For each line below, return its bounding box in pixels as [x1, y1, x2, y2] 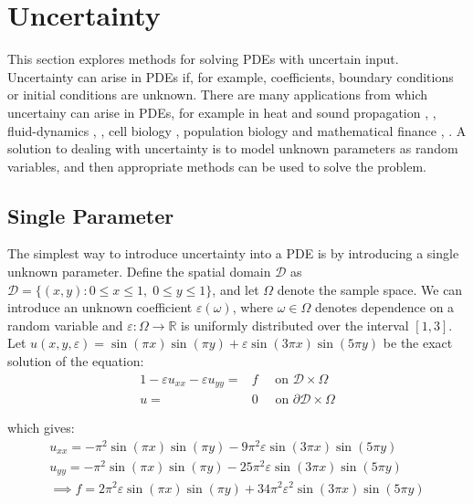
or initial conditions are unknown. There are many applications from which [7, 85, 428, 104]
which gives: [7, 418, 75, 437]
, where [232, 298, 274, 317]
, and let [212, 279, 259, 299]
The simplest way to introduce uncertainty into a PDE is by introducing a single [7, 244, 459, 263]
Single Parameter [7, 201, 174, 229]
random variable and [7, 315, 123, 334]
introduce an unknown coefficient [7, 298, 193, 317]
